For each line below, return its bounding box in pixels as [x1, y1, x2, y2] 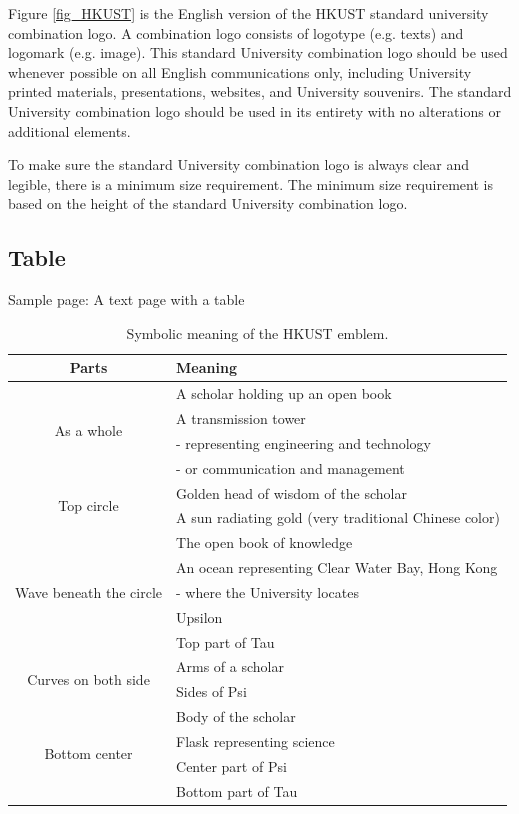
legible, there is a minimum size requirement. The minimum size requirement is [8, 173, 493, 194]
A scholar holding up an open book [176, 383, 392, 404]
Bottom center [44, 743, 133, 764]
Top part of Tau [176, 631, 275, 652]
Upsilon [176, 606, 223, 627]
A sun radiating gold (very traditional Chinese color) [176, 507, 500, 528]
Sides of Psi [176, 681, 247, 702]
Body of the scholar [176, 706, 296, 727]
